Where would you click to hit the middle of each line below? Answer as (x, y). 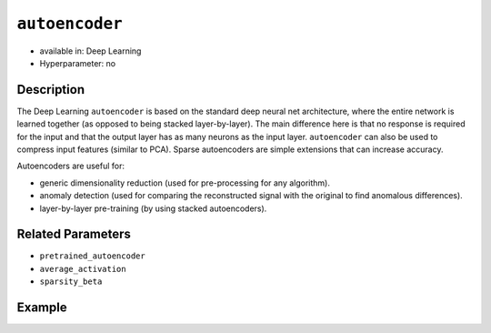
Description (51, 90)
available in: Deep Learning (90, 51)
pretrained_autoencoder (92, 256)
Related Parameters (74, 234)
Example (42, 308)
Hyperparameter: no (78, 63)
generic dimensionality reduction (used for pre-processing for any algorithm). (185, 183)
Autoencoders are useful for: (71, 166)
